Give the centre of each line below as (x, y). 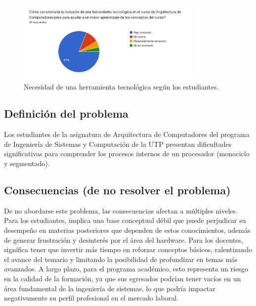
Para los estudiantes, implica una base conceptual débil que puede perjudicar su (125, 220)
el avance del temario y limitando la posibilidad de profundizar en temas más (121, 259)
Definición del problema (66, 113)
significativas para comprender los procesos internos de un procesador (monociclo (127, 153)
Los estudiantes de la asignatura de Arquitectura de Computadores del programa (127, 134)
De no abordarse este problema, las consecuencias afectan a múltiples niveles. (121, 210)
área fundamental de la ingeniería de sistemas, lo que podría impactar (110, 288)
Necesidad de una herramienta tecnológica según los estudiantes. (121, 87)
